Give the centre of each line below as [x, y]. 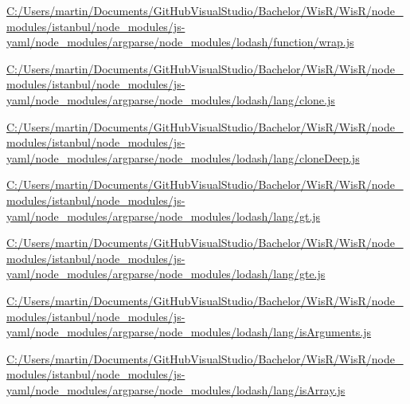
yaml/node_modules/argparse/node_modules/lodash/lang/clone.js [171, 99]
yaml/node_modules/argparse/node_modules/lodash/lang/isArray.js [176, 389]
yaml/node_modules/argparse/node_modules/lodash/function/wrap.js [180, 42]
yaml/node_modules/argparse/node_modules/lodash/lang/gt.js [164, 216]
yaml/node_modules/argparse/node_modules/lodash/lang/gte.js [166, 274]
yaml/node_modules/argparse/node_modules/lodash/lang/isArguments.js [189, 332]
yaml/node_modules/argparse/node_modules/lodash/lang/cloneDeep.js [183, 157]
